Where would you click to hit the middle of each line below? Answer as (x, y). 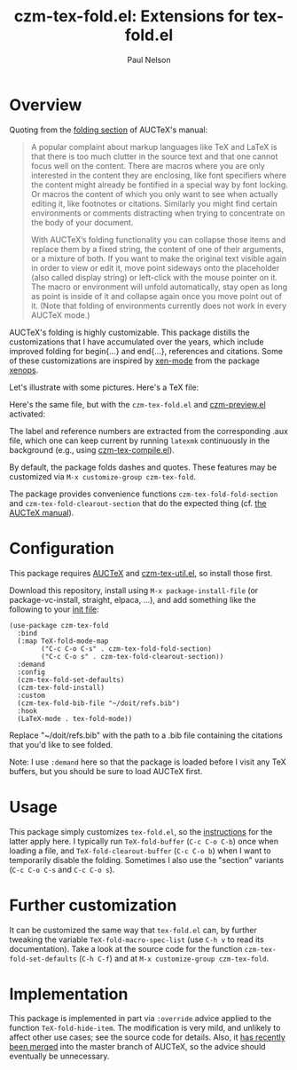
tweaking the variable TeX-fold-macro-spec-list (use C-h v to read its (137, 939)
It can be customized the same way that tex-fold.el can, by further (133, 930)
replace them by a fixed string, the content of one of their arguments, (157, 249)
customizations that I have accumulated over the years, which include (137, 341)
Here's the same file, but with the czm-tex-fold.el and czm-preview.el (137, 404)
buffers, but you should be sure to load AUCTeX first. (106, 771)
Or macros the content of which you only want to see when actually (154, 194)
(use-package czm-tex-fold (59, 625)
